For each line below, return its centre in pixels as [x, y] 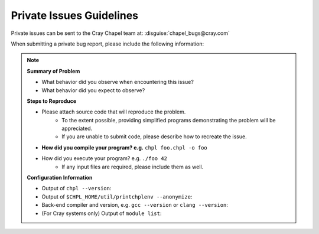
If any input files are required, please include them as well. [133, 167]
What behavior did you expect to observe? [93, 90]
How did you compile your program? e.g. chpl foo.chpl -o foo [125, 147]
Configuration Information [60, 178]
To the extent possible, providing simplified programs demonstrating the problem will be [169, 120]
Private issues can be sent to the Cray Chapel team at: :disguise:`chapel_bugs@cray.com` [121, 33]
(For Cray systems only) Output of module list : [102, 213]
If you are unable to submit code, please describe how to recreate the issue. [154, 136]
